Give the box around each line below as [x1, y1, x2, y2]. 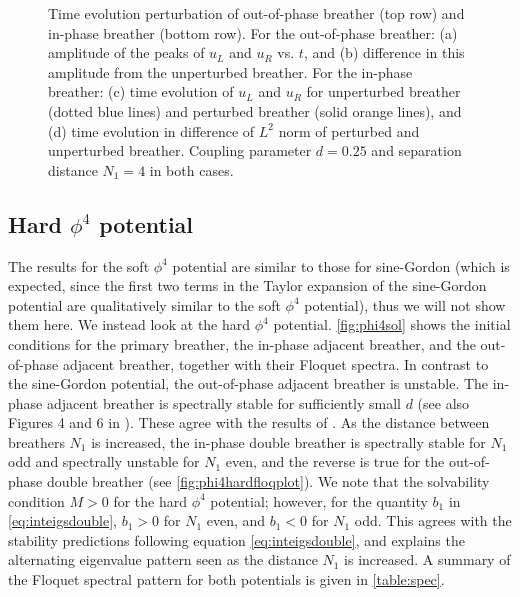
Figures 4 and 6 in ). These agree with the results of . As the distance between [8, 412, 490, 433]
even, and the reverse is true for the [225, 451, 445, 472]
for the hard [113, 490, 187, 511]
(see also [417, 392, 470, 413]
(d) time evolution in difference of [48, 120, 255, 141]
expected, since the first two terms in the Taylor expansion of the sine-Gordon [8, 275, 487, 296]
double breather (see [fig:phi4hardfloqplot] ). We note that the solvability [46, 471, 490, 492]
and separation [371, 140, 462, 161]
